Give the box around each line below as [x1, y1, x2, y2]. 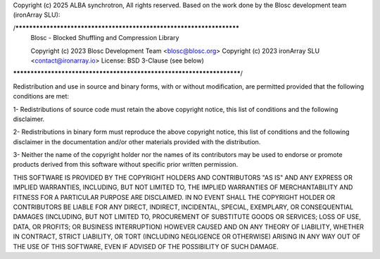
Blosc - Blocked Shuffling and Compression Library [30, 34, 179, 42]
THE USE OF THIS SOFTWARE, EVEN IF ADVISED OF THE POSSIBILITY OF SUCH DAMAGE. [13, 242, 279, 251]
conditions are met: [13, 92, 70, 101]
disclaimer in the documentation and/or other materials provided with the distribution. [13, 137, 261, 146]
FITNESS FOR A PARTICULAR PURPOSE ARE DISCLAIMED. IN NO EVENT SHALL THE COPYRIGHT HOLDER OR [13, 193, 336, 201]
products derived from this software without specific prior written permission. [13, 160, 239, 169]
